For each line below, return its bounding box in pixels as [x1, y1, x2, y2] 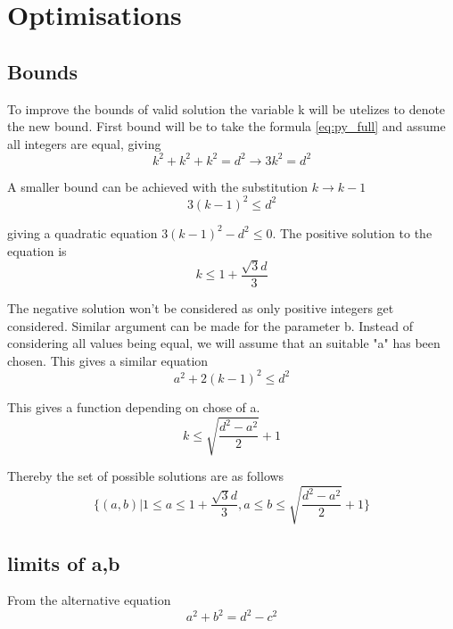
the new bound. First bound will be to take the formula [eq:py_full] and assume [7, 117, 446, 136]
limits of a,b [7, 549, 120, 576]
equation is [7, 241, 67, 260]
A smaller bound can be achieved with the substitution [7, 177, 309, 195]
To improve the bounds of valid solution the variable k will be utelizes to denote [7, 99, 446, 118]
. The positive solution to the [272, 223, 432, 242]
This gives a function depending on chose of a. [7, 397, 260, 416]
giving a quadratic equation [7, 223, 158, 242]
